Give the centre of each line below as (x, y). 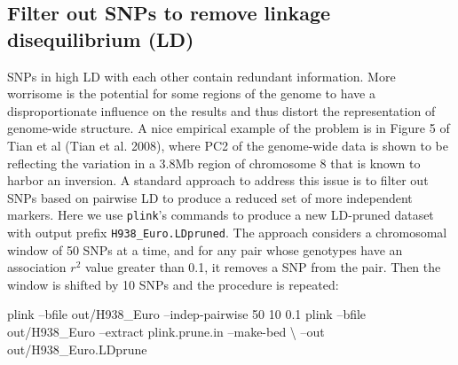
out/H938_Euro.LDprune (77, 349)
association (37, 267)
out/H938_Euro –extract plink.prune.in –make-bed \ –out (166, 332)
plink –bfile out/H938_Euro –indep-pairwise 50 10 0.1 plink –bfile (187, 314)
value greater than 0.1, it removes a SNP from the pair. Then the (263, 267)
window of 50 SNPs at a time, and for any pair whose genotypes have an (205, 249)
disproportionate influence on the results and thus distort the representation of (221, 110)
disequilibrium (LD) (101, 39)
